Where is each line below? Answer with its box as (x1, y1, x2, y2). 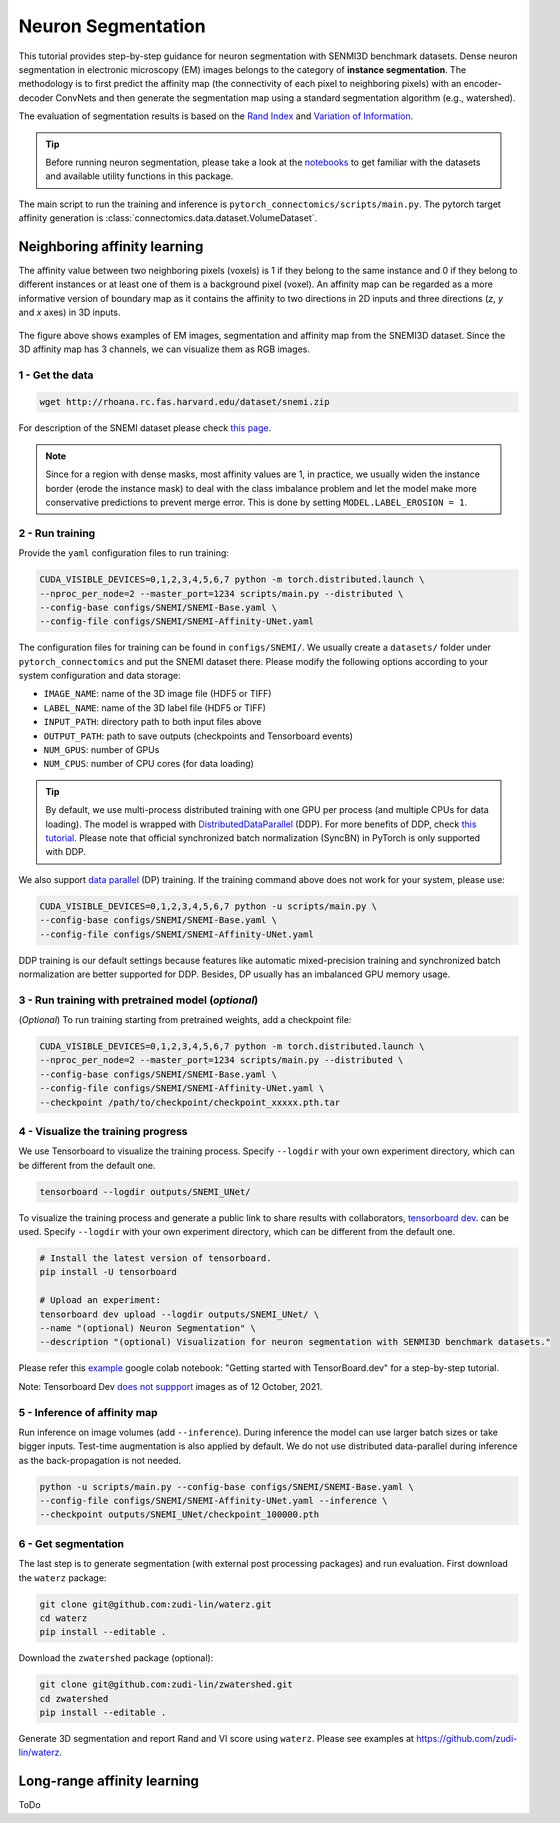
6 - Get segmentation (18, 1536, 125, 1550)
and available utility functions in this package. (45, 170, 234, 182)
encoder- (463, 78, 502, 90)
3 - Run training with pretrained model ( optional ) (18, 993, 259, 1007)
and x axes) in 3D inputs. (18, 306, 121, 319)
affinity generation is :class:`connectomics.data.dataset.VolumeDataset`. (18, 212, 318, 224)
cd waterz (39, 1612, 88, 1624)
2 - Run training (18, 526, 96, 540)
